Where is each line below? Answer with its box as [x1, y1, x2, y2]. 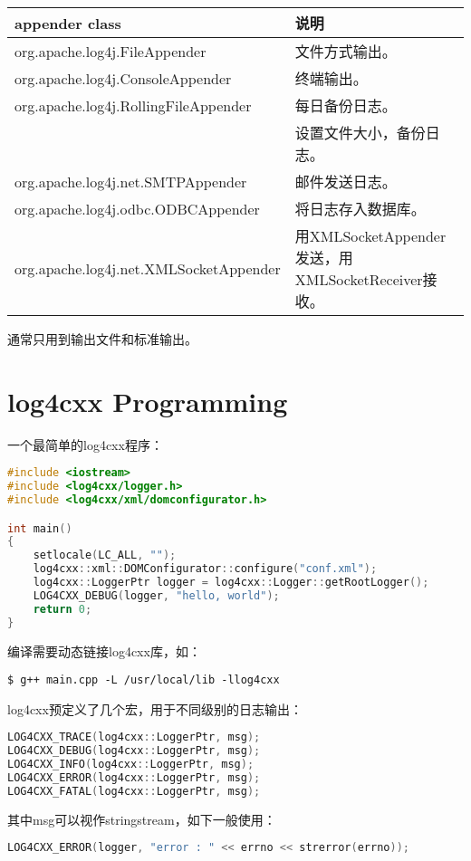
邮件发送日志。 [294, 171, 397, 192]
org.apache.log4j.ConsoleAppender [14, 67, 232, 89]
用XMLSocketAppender [294, 225, 447, 246]
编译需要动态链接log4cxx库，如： [7, 641, 201, 660]
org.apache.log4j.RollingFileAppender [14, 94, 252, 116]
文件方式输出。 [294, 41, 397, 62]
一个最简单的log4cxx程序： [7, 435, 163, 454]
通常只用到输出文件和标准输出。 [7, 330, 197, 348]
